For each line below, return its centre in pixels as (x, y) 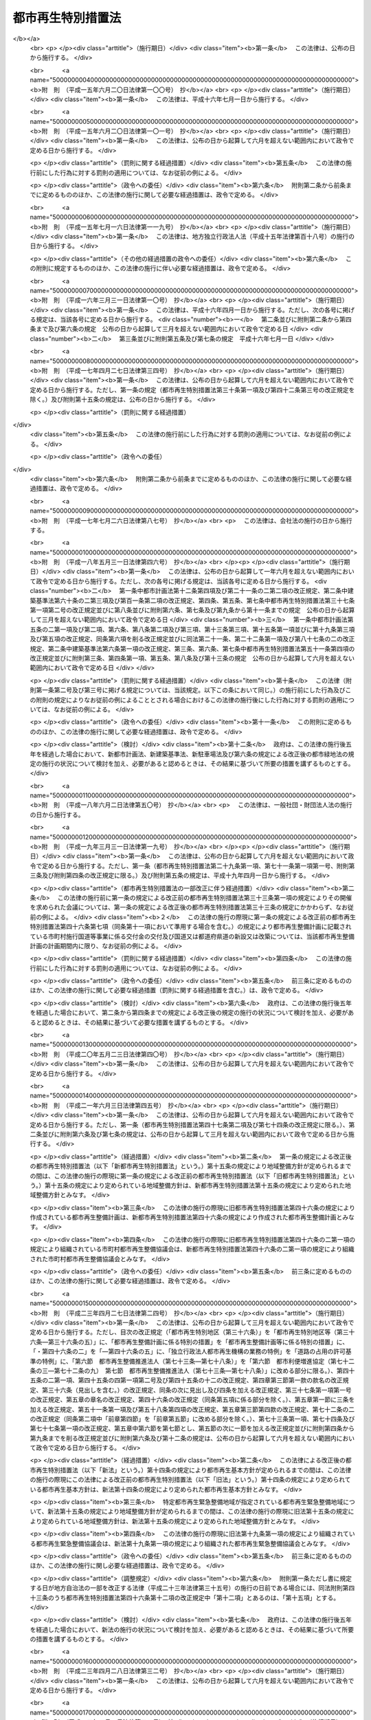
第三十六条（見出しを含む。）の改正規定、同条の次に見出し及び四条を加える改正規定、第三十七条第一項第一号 (196, 1390)
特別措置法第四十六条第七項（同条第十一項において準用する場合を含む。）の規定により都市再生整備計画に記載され (191, 927)
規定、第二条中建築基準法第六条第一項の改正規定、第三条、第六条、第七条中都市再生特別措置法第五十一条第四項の (192, 648)
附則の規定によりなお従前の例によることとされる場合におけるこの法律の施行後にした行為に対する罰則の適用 (189, 700)
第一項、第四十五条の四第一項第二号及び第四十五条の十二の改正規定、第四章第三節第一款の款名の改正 (198, 1380)
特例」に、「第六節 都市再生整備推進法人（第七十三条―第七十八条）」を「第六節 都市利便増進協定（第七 (192, 1361)
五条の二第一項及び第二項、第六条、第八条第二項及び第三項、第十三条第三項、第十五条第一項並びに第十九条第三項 (192, 629)
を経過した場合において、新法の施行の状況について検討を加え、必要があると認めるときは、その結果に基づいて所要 (192, 1629)
